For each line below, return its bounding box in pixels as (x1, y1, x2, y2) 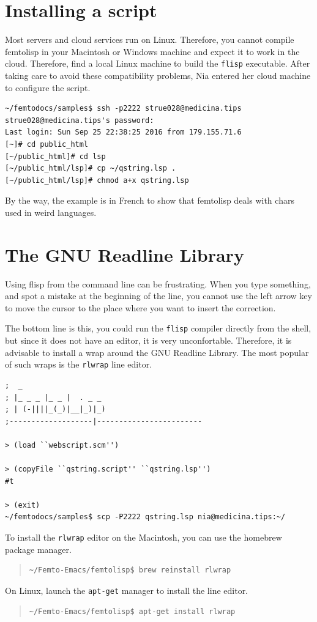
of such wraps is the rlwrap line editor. (5, 358, 152, 371)
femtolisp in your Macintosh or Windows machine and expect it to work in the (5, 45, 300, 57)
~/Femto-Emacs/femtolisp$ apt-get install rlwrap (29, 607, 236, 616)
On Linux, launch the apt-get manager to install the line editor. (5, 583, 248, 596)
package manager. (5, 542, 72, 555)
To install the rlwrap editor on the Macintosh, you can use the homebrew (5, 531, 282, 544)
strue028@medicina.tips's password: (5, 116, 154, 125)
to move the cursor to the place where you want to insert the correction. (5, 301, 276, 314)
